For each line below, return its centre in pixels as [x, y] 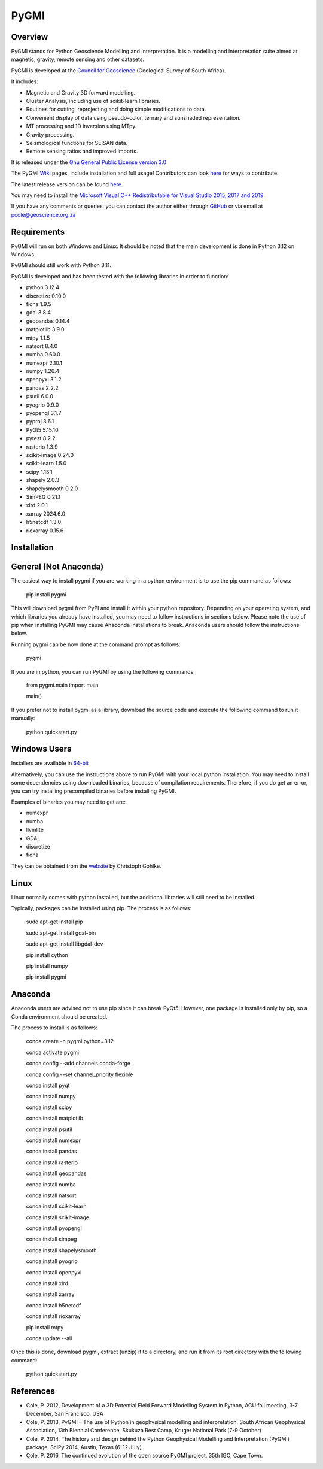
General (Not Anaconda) [57, 567]
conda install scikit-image [58, 1217]
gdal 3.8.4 [38, 313]
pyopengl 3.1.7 [44, 413]
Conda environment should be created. [59, 1017]
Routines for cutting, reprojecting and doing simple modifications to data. [116, 109]
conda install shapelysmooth [61, 1250]
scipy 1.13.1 [39, 472]
